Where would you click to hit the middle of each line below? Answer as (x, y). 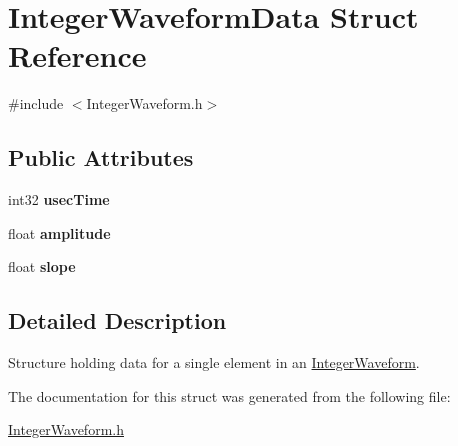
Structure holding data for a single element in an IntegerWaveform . (214, 362)
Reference (77, 55)
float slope (42, 266)
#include (36, 103)
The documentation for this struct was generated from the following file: (229, 395)
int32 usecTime (59, 199)
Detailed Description (117, 320)
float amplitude (59, 232)
